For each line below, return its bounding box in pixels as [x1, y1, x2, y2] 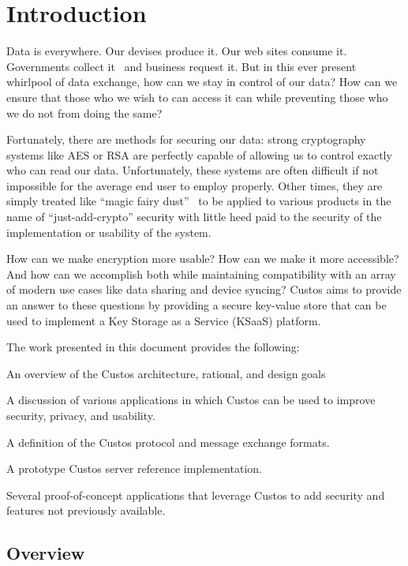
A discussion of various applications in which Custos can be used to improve [6, 392, 376, 408]
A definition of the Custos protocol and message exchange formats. [6, 433, 330, 450]
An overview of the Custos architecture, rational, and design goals [6, 365, 326, 381]
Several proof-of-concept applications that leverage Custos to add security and [6, 486, 385, 503]
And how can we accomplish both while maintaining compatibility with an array [6, 265, 396, 282]
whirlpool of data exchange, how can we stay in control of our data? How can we [6, 73, 398, 90]
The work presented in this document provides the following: [6, 339, 300, 355]
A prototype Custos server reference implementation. [6, 460, 262, 477]
